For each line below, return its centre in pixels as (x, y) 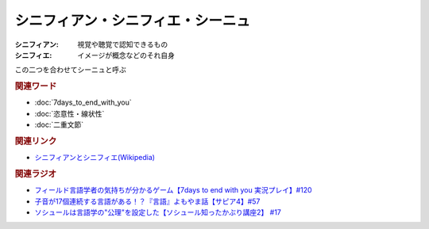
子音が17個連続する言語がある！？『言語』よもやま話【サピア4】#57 (147, 201)
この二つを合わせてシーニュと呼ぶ (70, 70)
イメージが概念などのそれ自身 (126, 55)
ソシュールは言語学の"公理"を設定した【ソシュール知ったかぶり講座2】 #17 (158, 212)
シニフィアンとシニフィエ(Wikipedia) (95, 158)
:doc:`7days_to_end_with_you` (83, 102)
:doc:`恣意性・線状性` (70, 113)
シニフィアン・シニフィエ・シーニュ (132, 21)
